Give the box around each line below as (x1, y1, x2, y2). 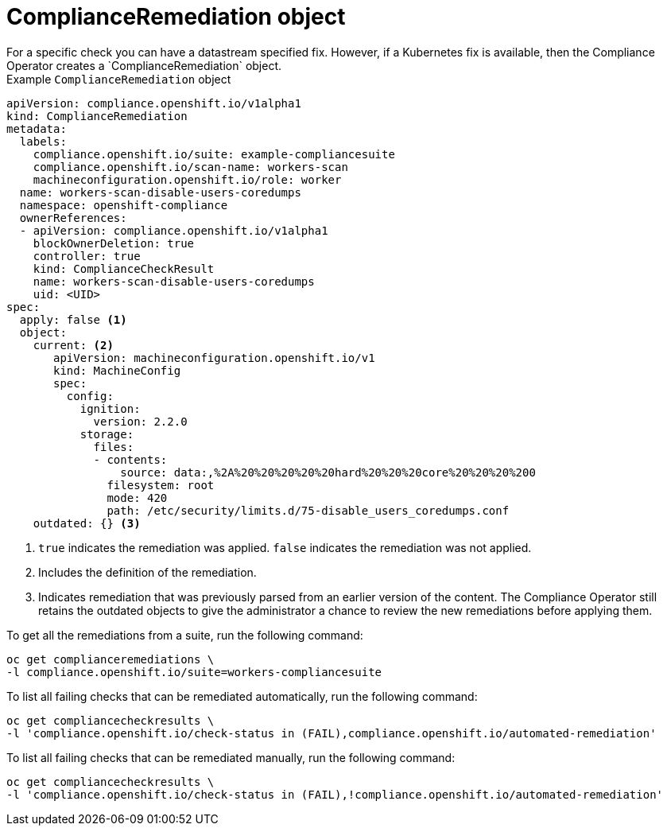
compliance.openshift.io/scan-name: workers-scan (33, 160, 348, 173)
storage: (79, 427, 134, 441)
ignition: (79, 402, 141, 415)
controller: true (33, 249, 141, 262)
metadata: (6, 122, 67, 135)
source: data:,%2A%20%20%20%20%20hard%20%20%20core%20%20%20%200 (120, 465, 536, 479)
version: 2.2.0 (93, 414, 188, 428)
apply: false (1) (19, 313, 127, 326)
